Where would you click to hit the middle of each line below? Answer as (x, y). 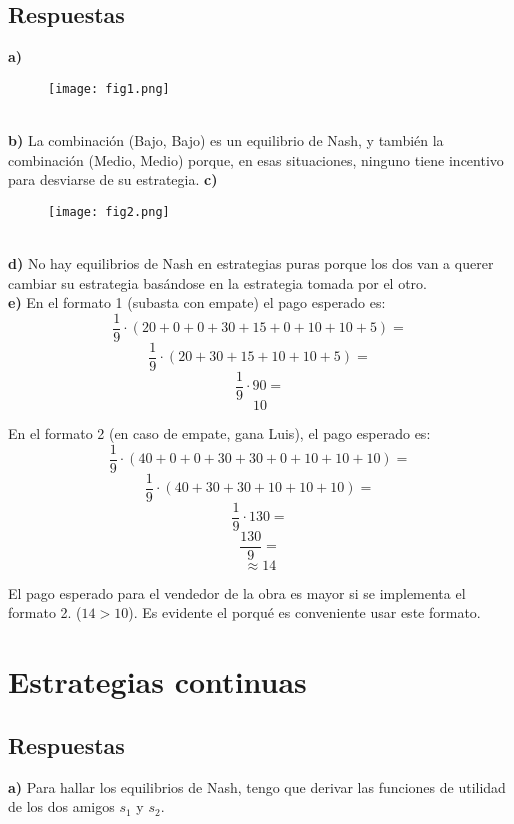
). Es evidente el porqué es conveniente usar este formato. (304, 612)
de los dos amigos (61, 806)
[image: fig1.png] (109, 88)
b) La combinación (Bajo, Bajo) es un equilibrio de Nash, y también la (226, 140)
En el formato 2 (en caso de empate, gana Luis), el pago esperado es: (219, 433)
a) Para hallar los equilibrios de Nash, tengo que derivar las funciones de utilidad (257, 786)
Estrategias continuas (157, 681)
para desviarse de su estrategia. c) (113, 179)
